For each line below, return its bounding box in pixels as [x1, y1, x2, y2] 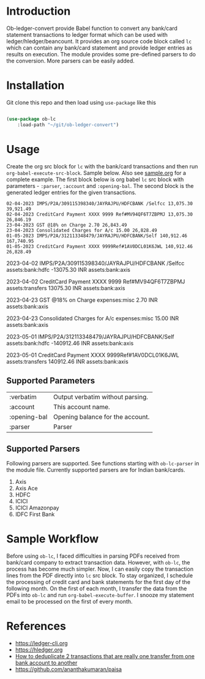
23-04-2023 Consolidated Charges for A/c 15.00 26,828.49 [6, 227, 157, 233]
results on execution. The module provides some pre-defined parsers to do [6, 50, 196, 58]
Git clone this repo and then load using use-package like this [6, 99, 156, 106]
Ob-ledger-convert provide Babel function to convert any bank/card [6, 24, 177, 32]
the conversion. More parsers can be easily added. [6, 57, 135, 64]
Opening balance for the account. [53, 413, 150, 421]
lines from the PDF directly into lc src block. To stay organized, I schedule [6, 572, 193, 579]
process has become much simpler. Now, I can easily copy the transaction [6, 565, 194, 573]
